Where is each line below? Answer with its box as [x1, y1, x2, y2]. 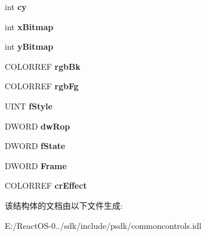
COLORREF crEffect [5, 179, 87, 192]
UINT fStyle [5, 99, 53, 112]
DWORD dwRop [5, 119, 70, 132]
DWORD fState [5, 140, 66, 152]
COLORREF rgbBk [5, 60, 81, 72]
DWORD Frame [5, 159, 67, 172]
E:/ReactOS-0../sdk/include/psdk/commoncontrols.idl [5, 219, 202, 231]
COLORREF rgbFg [5, 80, 79, 92]
